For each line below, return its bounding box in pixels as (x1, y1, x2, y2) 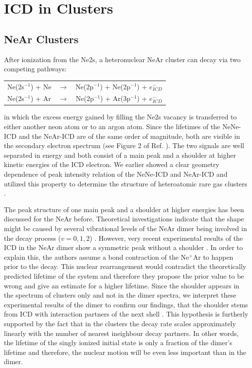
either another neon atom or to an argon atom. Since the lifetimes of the (4, 121, 220, 132)
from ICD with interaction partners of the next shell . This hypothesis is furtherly (4, 309, 249, 319)
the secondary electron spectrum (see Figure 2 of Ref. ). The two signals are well (4, 140, 245, 151)
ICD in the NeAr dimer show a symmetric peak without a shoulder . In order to (4, 242, 243, 252)
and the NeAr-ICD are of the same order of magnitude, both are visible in (18, 131, 240, 141)
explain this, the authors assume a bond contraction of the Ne (4, 251, 189, 262)
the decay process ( (4, 233, 61, 243)
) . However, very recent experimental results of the (90, 233, 243, 243)
